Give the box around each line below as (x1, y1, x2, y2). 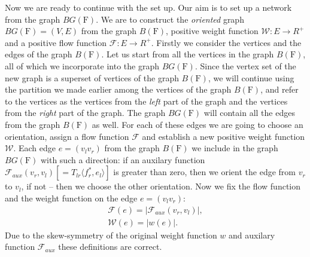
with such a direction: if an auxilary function (40, 153, 205, 166)
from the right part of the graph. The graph (5, 106, 166, 119)
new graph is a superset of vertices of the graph (5, 71, 179, 84)
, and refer (260, 83, 299, 96)
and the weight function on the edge (5, 191, 138, 204)
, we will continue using (208, 71, 294, 84)
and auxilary (229, 228, 275, 241)
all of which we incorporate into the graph (5, 59, 159, 72)
